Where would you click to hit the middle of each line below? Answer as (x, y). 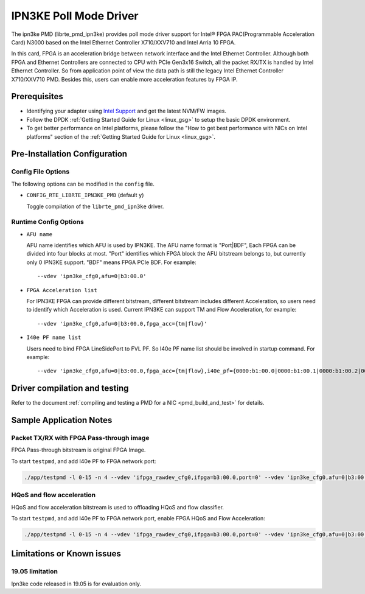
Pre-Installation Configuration (69, 154)
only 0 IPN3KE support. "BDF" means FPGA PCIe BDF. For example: (112, 262)
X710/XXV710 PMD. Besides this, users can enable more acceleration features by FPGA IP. (124, 79)
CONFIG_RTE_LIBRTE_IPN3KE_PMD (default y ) (85, 195)
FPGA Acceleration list (62, 290)
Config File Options (40, 172)
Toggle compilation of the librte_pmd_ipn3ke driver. (95, 206)
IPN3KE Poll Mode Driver (75, 16)
